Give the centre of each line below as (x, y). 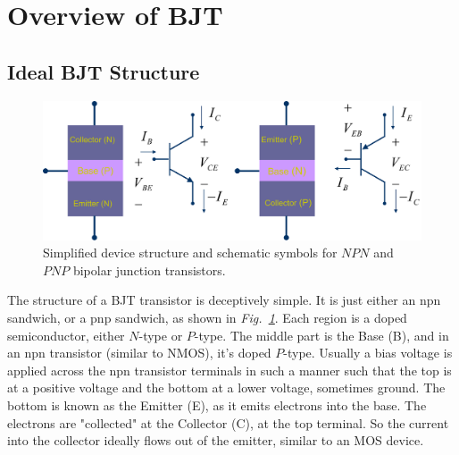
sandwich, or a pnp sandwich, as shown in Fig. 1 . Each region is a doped (207, 318)
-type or (161, 335)
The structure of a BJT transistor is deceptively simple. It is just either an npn (224, 300)
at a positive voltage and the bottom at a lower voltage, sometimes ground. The (226, 388)
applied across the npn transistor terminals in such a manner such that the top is (229, 370)
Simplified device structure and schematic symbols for (190, 253)
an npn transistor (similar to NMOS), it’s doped (139, 353)
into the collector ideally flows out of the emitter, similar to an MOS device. (216, 440)
